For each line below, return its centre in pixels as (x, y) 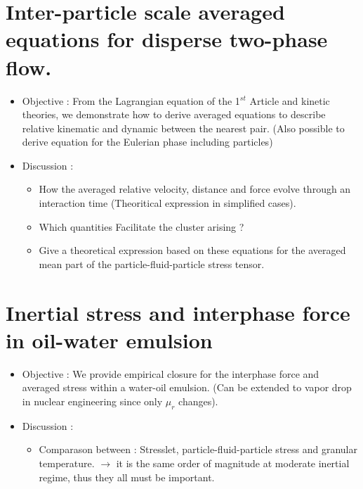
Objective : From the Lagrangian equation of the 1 (131, 100)
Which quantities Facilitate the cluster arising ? (141, 226)
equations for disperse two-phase (167, 39)
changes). (198, 401)
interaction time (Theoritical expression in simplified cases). (167, 203)
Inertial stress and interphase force (178, 312)
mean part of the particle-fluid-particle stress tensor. (152, 263)
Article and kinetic (290, 100)
